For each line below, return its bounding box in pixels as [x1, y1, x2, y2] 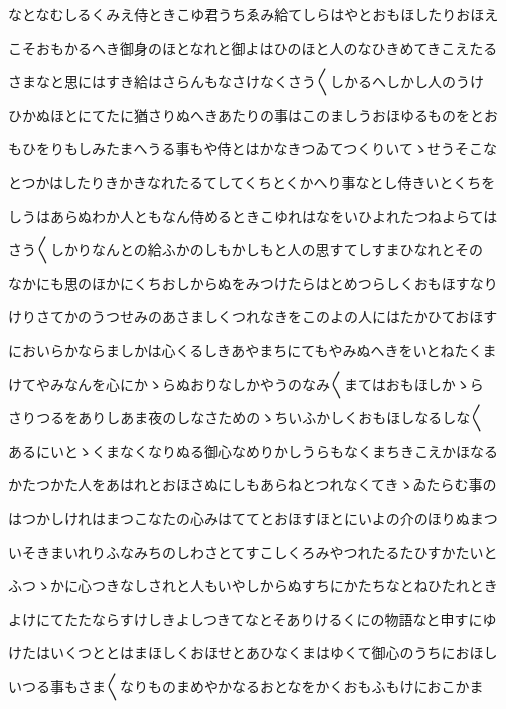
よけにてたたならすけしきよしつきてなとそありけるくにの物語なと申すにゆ [8, 608, 497, 629]
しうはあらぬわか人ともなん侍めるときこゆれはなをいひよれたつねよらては [8, 205, 498, 226]
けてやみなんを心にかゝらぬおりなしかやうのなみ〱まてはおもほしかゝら [8, 373, 484, 394]
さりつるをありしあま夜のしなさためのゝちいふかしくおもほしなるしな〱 [8, 407, 485, 428]
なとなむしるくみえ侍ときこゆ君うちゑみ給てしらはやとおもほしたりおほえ [8, 4, 499, 24]
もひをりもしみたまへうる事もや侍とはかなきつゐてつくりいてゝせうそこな [8, 138, 497, 159]
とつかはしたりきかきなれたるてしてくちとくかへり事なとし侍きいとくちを [8, 171, 496, 192]
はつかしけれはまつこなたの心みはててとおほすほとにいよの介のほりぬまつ [8, 507, 498, 528]
